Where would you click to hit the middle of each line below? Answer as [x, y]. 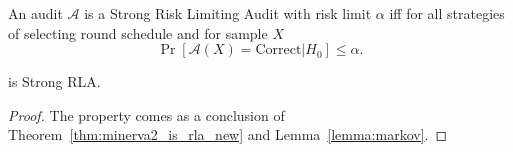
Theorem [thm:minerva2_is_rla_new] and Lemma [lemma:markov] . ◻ [228, 134]
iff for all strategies [447, 13]
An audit [35, 13]
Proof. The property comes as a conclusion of [146, 114]
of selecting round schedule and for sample [138, 32]
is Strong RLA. [54, 81]
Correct [278, 50]
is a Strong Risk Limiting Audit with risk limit [228, 13]
